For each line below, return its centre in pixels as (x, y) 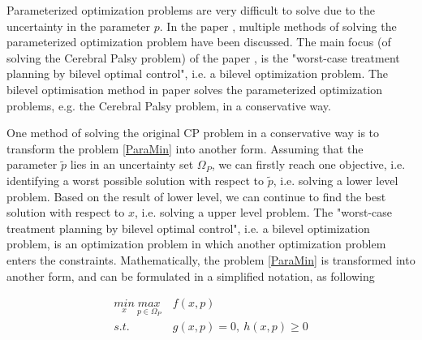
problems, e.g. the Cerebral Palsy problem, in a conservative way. (169, 105)
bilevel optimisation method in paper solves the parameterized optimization (195, 89)
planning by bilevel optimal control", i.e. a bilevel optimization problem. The (198, 73)
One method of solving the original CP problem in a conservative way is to (193, 133)
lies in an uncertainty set (132, 164)
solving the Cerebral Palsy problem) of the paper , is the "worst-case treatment (203, 57)
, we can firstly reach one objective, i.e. (308, 164)
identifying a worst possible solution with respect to (136, 180)
